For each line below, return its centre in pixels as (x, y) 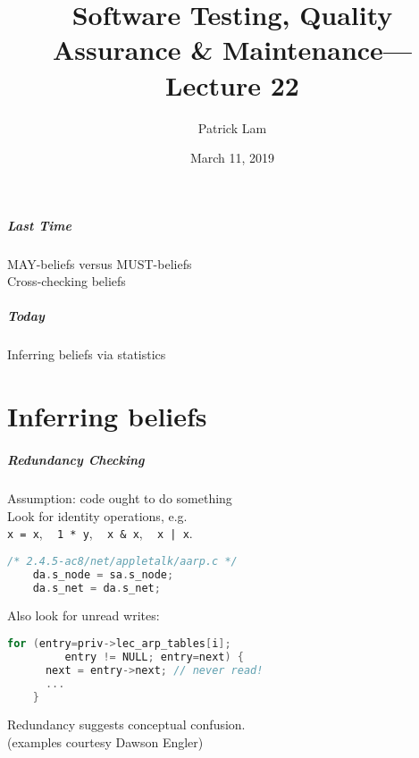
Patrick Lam (232, 127)
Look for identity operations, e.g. (97, 515)
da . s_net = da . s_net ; (96, 588)
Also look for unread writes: (84, 615)
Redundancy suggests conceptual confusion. (126, 724)
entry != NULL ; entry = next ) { (154, 657)
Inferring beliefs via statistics (87, 354)
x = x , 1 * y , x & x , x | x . (100, 533)
